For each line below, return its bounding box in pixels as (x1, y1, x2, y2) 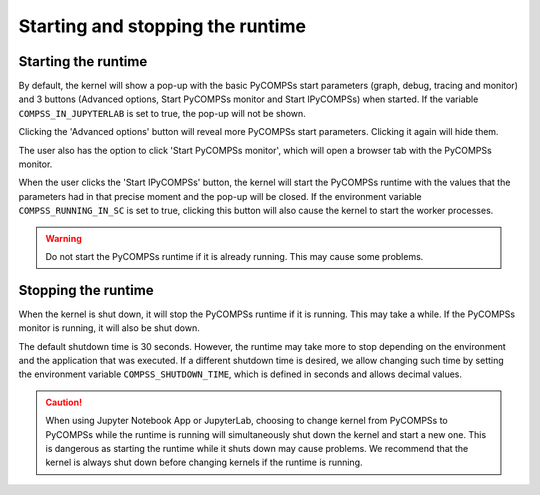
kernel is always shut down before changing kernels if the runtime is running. (45, 456, 364, 469)
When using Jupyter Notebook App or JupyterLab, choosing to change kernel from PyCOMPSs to (45, 415, 449, 427)
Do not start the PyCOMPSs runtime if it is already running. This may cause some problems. (45, 250, 424, 262)
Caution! (45, 396, 83, 408)
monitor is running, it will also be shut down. (18, 322, 200, 334)
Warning (45, 232, 82, 244)
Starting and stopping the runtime (18, 15, 307, 37)
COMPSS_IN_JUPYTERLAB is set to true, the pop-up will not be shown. (18, 107, 307, 119)
